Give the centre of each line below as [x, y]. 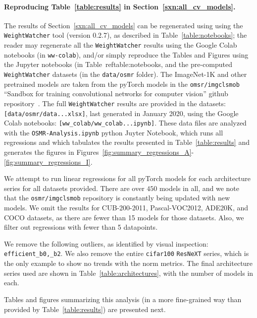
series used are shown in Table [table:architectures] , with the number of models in [129, 273]
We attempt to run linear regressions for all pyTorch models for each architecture [128, 178]
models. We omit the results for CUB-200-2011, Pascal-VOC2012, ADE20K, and [126, 208]
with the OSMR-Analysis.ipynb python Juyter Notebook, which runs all [114, 132]
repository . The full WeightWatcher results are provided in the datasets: [115, 103]
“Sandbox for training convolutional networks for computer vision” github [116, 94]
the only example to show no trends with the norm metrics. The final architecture [128, 263]
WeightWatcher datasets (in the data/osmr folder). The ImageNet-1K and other [126, 74]
